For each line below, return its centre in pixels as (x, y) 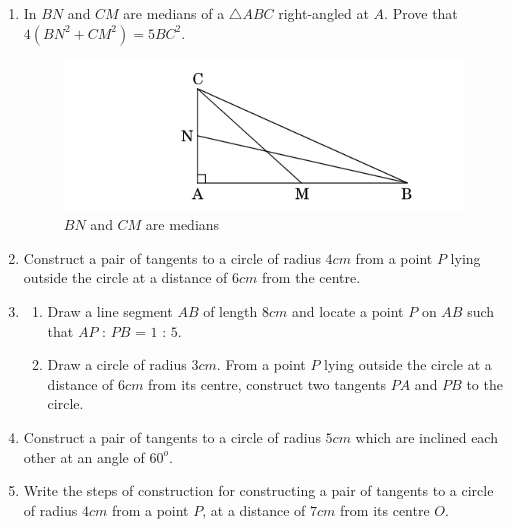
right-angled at (323, 13)
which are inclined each (426, 437)
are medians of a (174, 13)
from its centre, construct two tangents (267, 383)
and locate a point (347, 311)
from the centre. (311, 277)
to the (484, 383)
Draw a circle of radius (117, 364)
